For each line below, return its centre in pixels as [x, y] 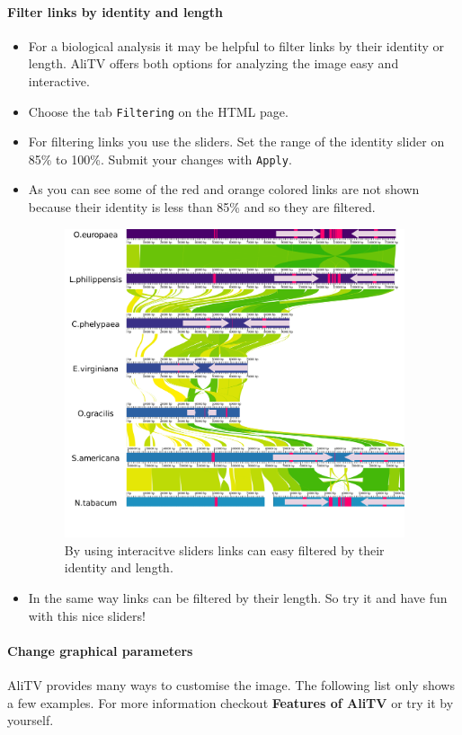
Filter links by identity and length [115, 11]
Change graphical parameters [100, 650]
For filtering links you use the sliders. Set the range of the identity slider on [236, 142]
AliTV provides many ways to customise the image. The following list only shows [231, 685]
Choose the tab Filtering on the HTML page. [158, 111]
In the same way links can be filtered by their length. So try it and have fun [238, 598]
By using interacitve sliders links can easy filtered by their [224, 549]
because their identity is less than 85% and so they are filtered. [202, 207]
